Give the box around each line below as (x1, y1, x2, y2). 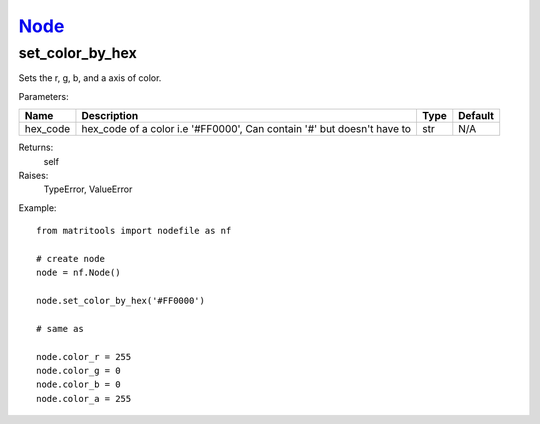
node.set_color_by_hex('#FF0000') (36, 295, 205, 307)
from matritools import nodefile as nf (36, 225, 232, 237)
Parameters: (18, 90, 69, 102)
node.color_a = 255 (36, 393, 132, 404)
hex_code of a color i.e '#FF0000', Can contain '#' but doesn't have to (81, 122, 412, 136)
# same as (36, 323, 84, 334)
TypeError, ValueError (43, 183, 133, 195)
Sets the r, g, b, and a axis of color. (18, 72, 162, 84)
